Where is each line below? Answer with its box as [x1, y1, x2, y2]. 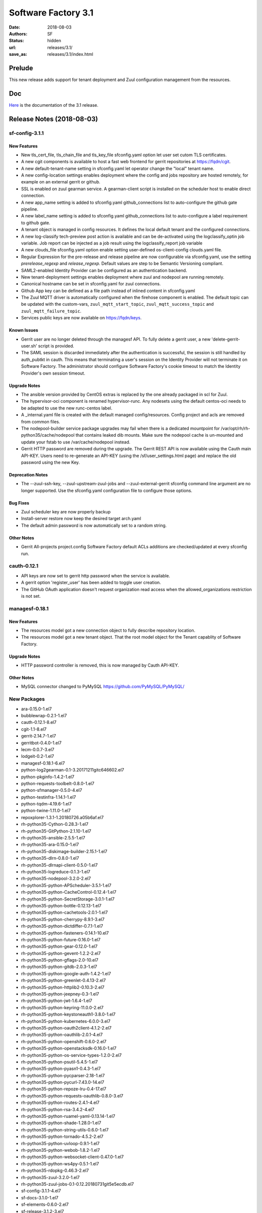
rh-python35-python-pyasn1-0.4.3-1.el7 [21, 1065, 101, 1072]
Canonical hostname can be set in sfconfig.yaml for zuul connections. [21, 281, 161, 287]
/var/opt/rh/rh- [221, 425, 250, 431]
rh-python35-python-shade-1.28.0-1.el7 [21, 1120, 101, 1126]
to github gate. [21, 220, 50, 226]
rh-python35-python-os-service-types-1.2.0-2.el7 [21, 1052, 122, 1058]
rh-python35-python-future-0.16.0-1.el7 [21, 936, 101, 942]
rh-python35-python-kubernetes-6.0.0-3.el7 [21, 1018, 111, 1024]
